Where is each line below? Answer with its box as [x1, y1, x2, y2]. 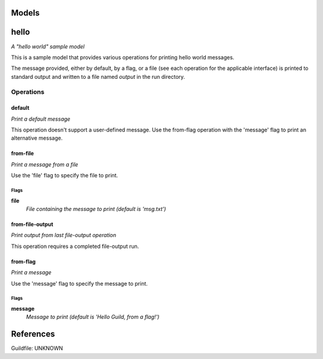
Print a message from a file [11, 161, 78, 168]
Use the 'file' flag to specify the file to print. [11, 172, 118, 179]
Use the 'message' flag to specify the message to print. [11, 280, 148, 287]
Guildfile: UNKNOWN [11, 345, 63, 352]
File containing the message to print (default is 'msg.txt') [26, 205, 166, 212]
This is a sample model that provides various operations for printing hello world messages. [11, 54, 234, 61]
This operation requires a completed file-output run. [11, 243, 139, 250]
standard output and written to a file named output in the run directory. [11, 73, 185, 80]
